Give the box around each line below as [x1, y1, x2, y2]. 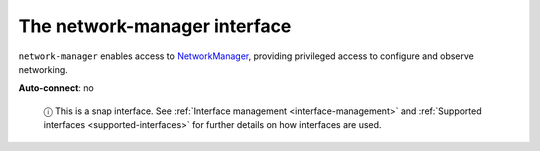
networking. [18, 63, 69, 75]
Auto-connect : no [18, 82, 94, 94]
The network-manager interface [18, 15, 292, 37]
